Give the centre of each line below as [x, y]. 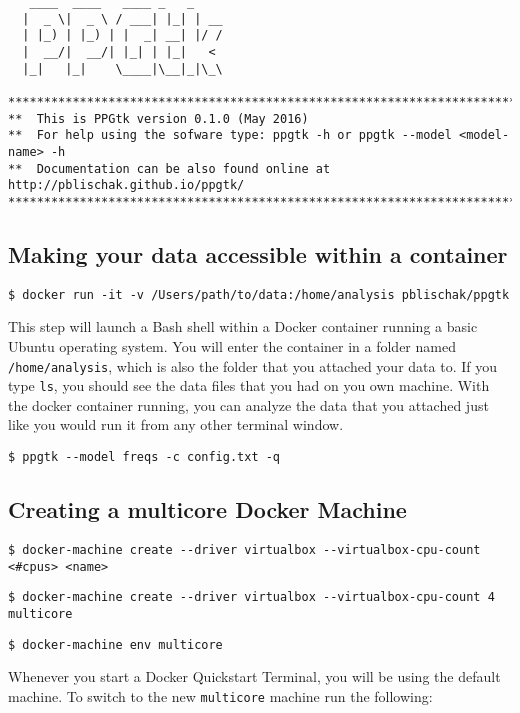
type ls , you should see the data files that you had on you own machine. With [249, 385]
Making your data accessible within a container [258, 253]
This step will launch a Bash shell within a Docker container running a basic [243, 326]
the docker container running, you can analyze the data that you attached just [248, 404]
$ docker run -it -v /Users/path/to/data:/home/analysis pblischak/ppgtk [259, 294]
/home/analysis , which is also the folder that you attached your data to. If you [252, 365]
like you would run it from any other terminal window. [176, 424]
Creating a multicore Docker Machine [207, 509]
